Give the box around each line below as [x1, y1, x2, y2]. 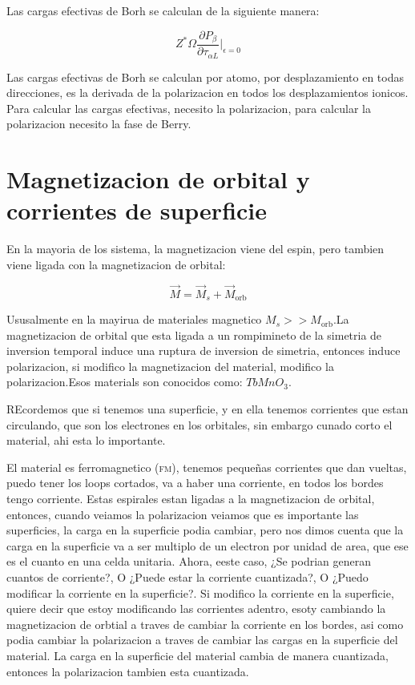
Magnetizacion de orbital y [6, 163, 310, 195]
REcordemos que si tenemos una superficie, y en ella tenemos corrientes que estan [6, 401, 409, 417]
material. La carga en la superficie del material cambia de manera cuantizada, [6, 647, 389, 663]
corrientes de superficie [6, 194, 268, 227]
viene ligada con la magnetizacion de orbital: [6, 256, 226, 272]
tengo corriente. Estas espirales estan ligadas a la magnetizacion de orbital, [6, 490, 375, 507]
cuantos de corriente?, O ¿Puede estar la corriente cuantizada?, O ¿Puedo [6, 568, 369, 585]
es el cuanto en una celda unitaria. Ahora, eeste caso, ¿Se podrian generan [6, 553, 371, 570]
